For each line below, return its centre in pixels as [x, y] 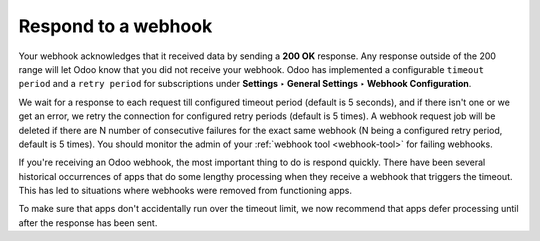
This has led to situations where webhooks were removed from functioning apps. [185, 191]
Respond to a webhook [115, 26]
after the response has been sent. [88, 222]
